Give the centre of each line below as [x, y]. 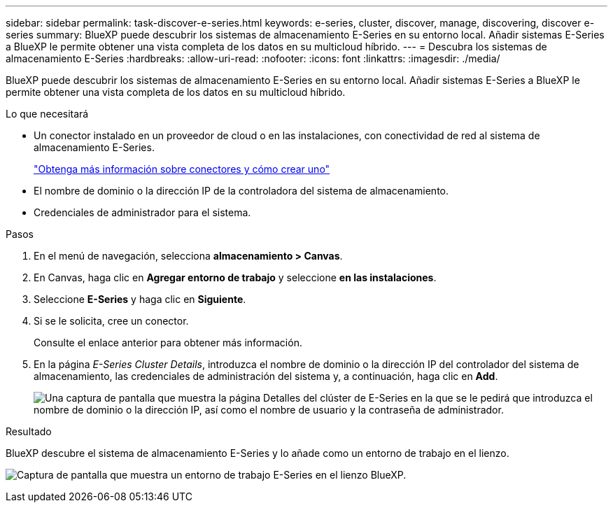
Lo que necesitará [47, 114]
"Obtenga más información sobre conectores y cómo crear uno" [182, 169]
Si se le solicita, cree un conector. [111, 321]
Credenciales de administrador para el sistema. [142, 212]
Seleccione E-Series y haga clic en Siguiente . [140, 299]
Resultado [29, 431]
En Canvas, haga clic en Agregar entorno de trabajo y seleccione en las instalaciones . [235, 277]
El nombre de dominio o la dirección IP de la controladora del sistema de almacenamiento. [241, 191]
